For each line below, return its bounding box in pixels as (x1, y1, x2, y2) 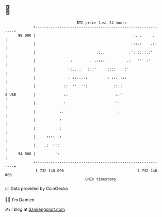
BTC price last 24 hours (77, 20, 127, 25)
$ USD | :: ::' (5, 92, 123, 97)
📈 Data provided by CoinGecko (5, 186, 68, 191)
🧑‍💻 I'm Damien (5, 197, 35, 203)
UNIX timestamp (85, 176, 116, 182)
